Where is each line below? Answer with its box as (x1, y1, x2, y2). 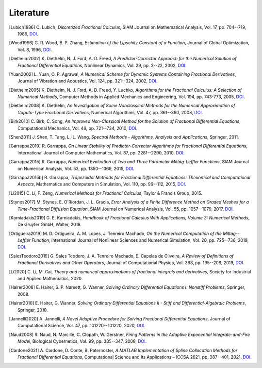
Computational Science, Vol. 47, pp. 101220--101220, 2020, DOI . (17, 323, 146, 329)
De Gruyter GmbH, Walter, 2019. (17, 221, 82, 228)
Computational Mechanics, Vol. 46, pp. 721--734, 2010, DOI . (17, 125, 138, 131)
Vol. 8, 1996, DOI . (17, 47, 52, 52)
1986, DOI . (17, 31, 38, 36)
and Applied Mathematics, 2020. (17, 276, 83, 282)
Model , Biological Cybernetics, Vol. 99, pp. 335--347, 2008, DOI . (17, 338, 147, 344)
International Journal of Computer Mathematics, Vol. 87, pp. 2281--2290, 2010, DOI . (17, 150, 185, 155)
